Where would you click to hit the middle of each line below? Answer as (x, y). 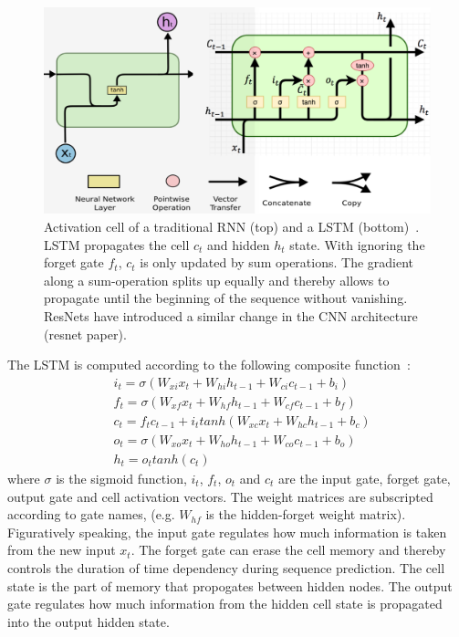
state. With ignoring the (357, 244)
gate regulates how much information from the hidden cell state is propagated (225, 604)
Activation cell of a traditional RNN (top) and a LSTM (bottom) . (232, 227)
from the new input (62, 550)
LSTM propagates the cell (117, 244)
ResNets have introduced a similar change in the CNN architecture (231, 316)
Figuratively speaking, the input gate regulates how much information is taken (227, 532)
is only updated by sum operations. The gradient (277, 262)
